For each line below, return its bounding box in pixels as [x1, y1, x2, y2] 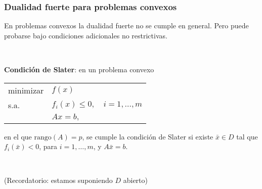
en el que [4, 131, 32, 141]
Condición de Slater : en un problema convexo [4, 64, 154, 74]
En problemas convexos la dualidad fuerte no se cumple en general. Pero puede [4, 20, 249, 31]
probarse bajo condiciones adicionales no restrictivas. [4, 30, 167, 40]
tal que [236, 131, 258, 141]
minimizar [8, 84, 44, 96]
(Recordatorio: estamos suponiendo [4, 175, 113, 185]
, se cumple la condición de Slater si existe [82, 131, 213, 141]
